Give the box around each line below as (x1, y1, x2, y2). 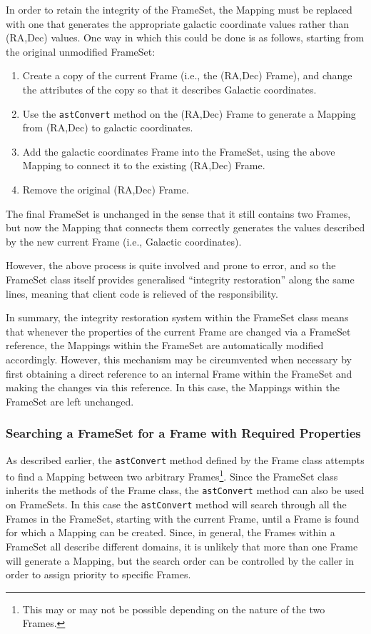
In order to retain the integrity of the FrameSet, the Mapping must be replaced (6, 2, 352, 16)
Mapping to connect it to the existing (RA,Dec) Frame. (22, 158, 265, 173)
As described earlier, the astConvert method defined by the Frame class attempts (6, 452, 365, 467)
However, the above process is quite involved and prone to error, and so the (6, 258, 336, 273)
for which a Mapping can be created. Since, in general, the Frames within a (6, 525, 335, 540)
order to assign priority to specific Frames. (6, 567, 191, 582)
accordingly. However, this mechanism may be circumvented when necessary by (6, 351, 352, 366)
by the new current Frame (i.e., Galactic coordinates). (6, 233, 242, 248)
